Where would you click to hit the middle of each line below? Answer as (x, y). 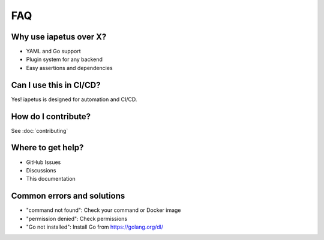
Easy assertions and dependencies (70, 68)
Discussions (41, 170)
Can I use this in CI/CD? (56, 85)
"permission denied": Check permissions (77, 218)
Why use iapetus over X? (59, 37)
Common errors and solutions (68, 196)
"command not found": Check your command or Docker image (103, 210)
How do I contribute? (51, 116)
